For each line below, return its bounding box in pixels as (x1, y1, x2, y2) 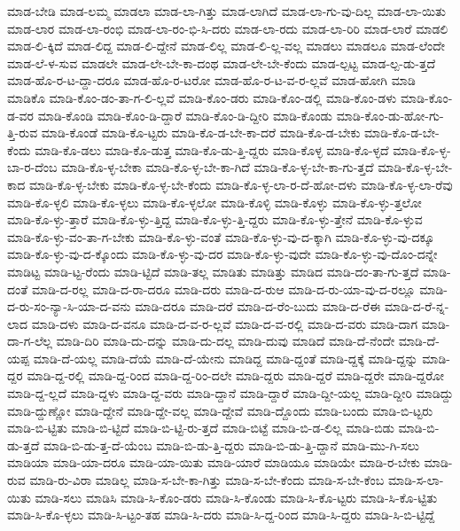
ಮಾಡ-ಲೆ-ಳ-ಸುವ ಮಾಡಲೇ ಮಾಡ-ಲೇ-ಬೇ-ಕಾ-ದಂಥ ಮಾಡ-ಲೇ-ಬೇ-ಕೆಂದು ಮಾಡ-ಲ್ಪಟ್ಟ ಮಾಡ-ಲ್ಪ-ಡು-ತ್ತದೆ (7, 53, 436, 72)
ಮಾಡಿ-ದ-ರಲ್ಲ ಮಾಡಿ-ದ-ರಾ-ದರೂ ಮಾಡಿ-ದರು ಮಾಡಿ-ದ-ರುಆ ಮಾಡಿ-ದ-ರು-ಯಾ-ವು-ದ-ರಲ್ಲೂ (31, 279, 416, 298)
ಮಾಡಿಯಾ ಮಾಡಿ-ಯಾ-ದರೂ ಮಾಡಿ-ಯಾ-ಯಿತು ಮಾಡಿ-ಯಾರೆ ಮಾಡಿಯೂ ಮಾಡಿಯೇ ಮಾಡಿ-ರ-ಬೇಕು (7, 453, 420, 472)
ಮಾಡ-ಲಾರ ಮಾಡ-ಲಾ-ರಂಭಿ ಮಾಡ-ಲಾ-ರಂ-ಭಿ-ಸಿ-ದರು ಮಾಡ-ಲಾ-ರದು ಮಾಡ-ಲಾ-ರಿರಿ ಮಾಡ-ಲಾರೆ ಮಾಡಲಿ (7, 19, 448, 37)
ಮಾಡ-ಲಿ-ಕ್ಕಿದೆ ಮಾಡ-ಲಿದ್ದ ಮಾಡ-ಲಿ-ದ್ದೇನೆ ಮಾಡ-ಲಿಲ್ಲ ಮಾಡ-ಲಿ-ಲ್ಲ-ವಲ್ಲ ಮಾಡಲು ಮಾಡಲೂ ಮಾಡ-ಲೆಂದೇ (7, 36, 445, 55)
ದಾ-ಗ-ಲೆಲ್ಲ (7, 332, 52, 350)
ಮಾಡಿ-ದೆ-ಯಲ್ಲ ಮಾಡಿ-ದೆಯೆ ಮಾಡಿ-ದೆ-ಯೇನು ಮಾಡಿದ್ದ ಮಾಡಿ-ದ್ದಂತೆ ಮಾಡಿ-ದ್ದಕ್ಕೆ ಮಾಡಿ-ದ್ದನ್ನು (33, 348, 418, 367)
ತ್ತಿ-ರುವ (7, 123, 38, 142)
